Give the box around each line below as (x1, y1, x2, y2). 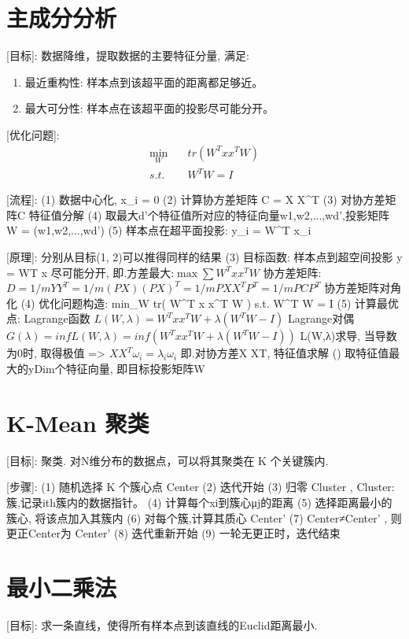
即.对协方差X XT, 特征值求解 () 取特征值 (180, 345, 389, 361)
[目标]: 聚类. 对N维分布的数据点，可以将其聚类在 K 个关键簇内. (6, 452, 329, 468)
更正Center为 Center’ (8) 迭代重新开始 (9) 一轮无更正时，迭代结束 (6, 525, 341, 541)
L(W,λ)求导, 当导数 (300, 327, 397, 344)
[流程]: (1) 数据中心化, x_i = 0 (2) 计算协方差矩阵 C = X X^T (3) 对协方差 (6, 191, 385, 208)
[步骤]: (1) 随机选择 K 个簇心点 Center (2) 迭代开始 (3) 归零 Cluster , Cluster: (6, 478, 395, 495)
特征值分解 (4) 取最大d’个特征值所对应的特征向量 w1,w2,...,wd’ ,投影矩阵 (28, 206, 389, 223)
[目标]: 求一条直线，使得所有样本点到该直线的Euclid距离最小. (6, 616, 318, 633)
